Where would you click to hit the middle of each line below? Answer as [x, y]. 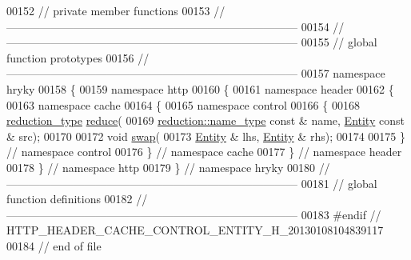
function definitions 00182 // [77, 199]
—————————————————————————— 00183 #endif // [194, 214]
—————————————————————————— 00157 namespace [196, 73]
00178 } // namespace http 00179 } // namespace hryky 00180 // [168, 167]
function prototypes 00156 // [78, 57]
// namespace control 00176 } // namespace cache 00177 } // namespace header [204, 152]
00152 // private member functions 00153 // [116, 10]
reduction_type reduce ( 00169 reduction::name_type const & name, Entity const [205, 120]
